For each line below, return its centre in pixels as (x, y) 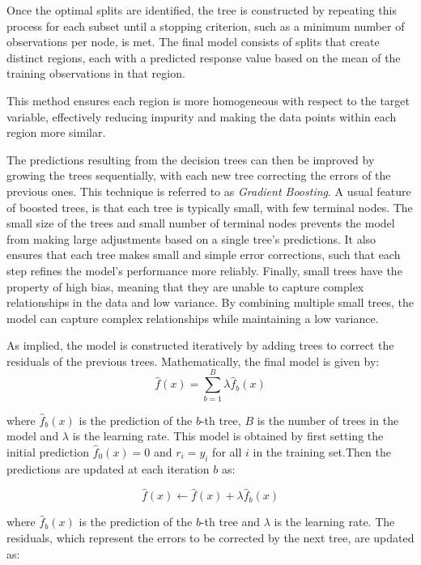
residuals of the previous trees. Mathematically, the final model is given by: (193, 361)
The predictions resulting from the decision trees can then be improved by (191, 159)
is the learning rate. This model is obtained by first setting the (228, 436)
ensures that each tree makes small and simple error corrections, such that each (204, 255)
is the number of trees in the (328, 420)
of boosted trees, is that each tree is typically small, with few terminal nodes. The (210, 207)
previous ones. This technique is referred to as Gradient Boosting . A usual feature (209, 191)
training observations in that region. (96, 73)
